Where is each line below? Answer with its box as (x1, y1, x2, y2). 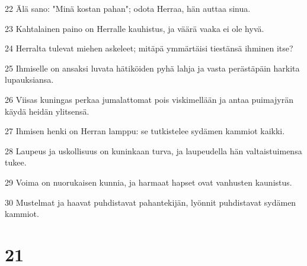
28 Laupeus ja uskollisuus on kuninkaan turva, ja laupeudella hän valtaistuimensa (5, 144, 302, 157)
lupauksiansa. (5, 73, 54, 86)
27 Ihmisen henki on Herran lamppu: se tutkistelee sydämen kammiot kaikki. (5, 125, 285, 137)
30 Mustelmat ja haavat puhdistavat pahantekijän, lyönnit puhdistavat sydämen (5, 196, 296, 208)
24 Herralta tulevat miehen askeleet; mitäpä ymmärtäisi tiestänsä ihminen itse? (5, 42, 293, 54)
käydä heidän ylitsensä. (5, 105, 89, 117)
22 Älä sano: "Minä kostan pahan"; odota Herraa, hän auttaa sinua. (5, 2, 251, 14)
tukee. (5, 156, 27, 168)
